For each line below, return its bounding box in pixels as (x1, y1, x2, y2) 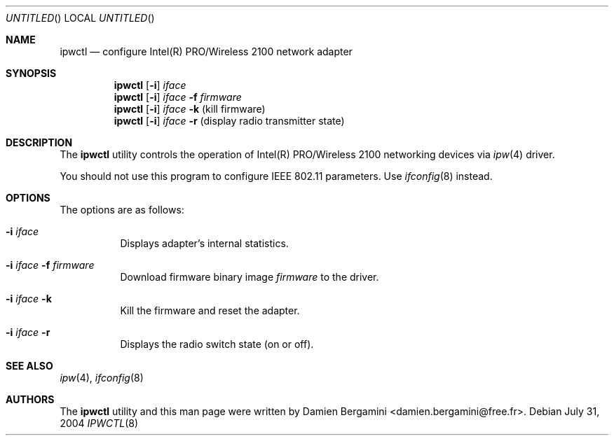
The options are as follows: (60, 204, 184, 216)
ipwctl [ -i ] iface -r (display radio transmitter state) (114, 115, 345, 127)
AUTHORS (6, 393, 55, 405)
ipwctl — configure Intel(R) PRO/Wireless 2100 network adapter (60, 45, 353, 57)
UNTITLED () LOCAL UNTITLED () (6, 12, 155, 24)
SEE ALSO (6, 360, 53, 372)
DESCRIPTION (6, 136, 73, 148)
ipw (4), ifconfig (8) (60, 372, 144, 384)
